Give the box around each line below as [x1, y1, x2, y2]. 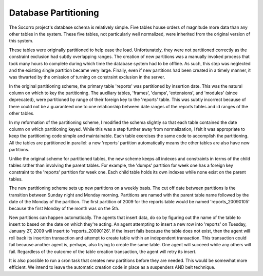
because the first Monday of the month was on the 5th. [9, 205, 120, 212]
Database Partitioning [9, 7, 99, 18]
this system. [9, 38, 34, 44]
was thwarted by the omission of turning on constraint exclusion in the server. [9, 74, 166, 80]
